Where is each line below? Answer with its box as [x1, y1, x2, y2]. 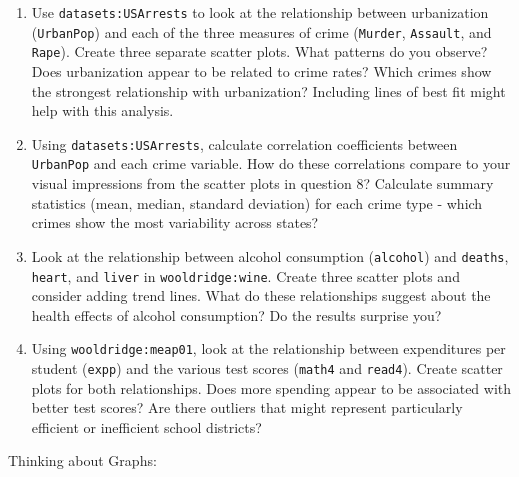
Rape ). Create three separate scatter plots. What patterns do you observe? [31, 41, 488, 62]
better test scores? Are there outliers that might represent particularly [31, 397, 463, 418]
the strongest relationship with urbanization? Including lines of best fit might [31, 80, 506, 101]
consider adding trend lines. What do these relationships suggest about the [31, 285, 491, 306]
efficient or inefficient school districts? [31, 416, 262, 437]
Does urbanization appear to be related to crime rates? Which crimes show [31, 60, 492, 81]
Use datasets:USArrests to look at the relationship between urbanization [31, 2, 489, 22]
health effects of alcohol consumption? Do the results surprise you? [31, 304, 442, 325]
